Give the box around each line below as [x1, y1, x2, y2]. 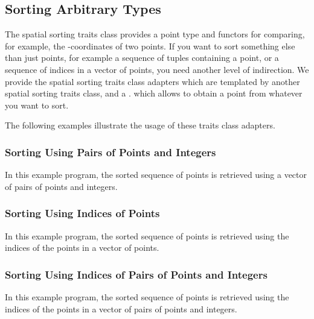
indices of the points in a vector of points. [5, 241, 159, 254]
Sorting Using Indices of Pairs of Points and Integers [5, 267, 268, 282]
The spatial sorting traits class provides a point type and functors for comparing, [5, 28, 305, 40]
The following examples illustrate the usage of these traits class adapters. [5, 119, 275, 131]
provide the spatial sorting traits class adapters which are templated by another [5, 75, 300, 87]
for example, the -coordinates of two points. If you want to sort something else [5, 39, 295, 52]
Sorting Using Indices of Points [5, 206, 160, 221]
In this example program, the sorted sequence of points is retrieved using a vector [5, 168, 307, 181]
